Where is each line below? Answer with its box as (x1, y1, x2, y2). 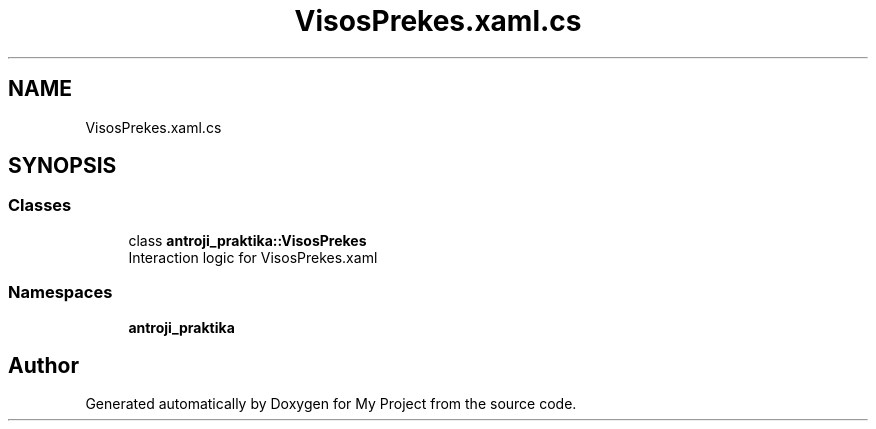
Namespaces (8, 282, 113, 303)
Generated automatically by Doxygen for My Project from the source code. (85, 395, 577, 413)
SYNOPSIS (8, 153, 117, 179)
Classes (8, 195, 72, 216)
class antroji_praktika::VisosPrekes (128, 231, 367, 249)
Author (8, 352, 79, 378)
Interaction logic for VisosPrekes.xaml (128, 248, 378, 266)
